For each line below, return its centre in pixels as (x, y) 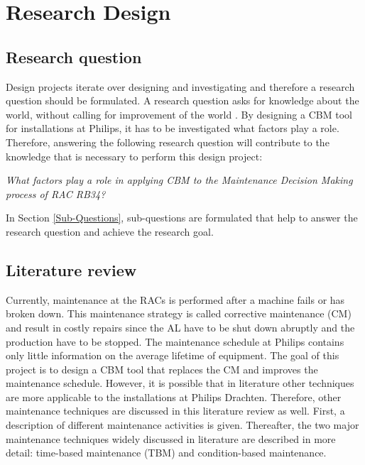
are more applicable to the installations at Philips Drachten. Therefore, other (174, 396)
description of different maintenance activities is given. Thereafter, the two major (182, 425)
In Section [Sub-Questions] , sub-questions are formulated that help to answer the (182, 218)
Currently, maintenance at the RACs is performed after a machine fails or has (175, 299)
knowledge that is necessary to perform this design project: (134, 156)
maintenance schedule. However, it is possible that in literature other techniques (180, 383)
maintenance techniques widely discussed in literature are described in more (171, 438)
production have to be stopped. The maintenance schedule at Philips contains (175, 341)
